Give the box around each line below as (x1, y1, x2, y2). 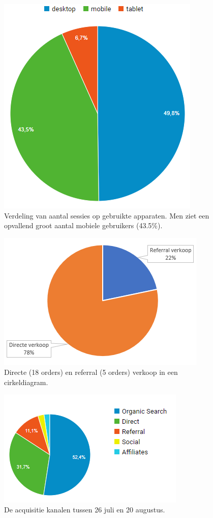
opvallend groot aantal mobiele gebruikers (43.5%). (4, 220, 163, 231)
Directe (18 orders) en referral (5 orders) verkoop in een (4, 367, 178, 377)
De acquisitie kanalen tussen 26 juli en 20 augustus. (4, 504, 165, 515)
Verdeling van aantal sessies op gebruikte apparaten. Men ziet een (4, 210, 209, 221)
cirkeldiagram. (4, 376, 48, 387)
